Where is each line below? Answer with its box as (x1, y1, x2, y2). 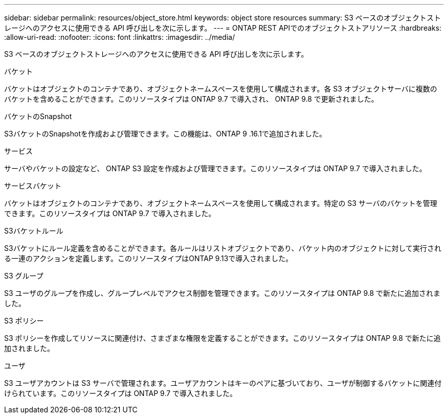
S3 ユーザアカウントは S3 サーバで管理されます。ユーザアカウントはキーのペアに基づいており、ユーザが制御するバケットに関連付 (4, 379, 442, 387)
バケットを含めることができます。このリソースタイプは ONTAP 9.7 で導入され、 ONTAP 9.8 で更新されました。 (4, 95, 378, 103)
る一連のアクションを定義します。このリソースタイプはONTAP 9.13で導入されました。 (4, 254, 293, 263)
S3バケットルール (4, 226, 63, 235)
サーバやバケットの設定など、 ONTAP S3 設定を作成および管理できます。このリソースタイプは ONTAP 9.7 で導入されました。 (4, 164, 427, 173)
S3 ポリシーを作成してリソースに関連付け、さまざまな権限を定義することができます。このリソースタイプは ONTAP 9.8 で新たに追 (4, 334, 441, 342)
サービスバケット (4, 181, 61, 190)
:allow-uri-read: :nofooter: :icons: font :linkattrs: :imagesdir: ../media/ (4, 33, 235, 41)
